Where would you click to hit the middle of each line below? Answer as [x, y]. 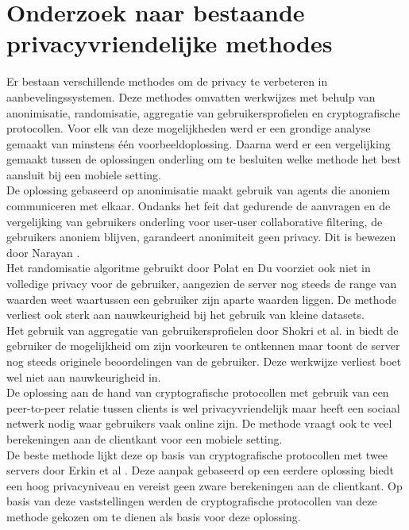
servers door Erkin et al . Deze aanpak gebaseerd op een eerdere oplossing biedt [200, 470]
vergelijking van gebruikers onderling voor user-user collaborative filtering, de [195, 221]
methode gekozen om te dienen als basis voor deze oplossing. [154, 516]
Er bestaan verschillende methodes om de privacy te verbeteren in [167, 81]
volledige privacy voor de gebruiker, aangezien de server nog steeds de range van [202, 284]
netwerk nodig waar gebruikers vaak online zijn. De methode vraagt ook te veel [199, 423]
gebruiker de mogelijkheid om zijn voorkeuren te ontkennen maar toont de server [203, 346]
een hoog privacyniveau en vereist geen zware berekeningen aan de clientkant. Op [204, 485]
